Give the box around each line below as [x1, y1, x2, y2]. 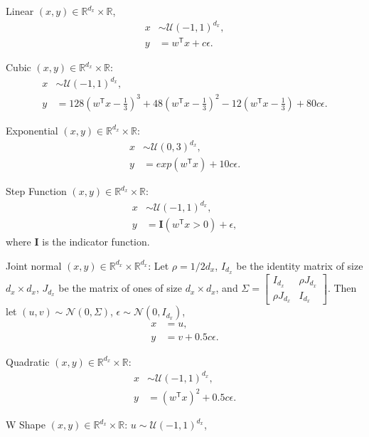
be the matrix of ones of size [58, 280, 182, 295]
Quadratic [6, 354, 50, 369]
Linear [6, 4, 34, 18]
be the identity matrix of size [236, 258, 363, 273]
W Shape [6, 417, 46, 432]
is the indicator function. [42, 234, 150, 249]
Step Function [6, 184, 67, 199]
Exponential [6, 122, 58, 137]
